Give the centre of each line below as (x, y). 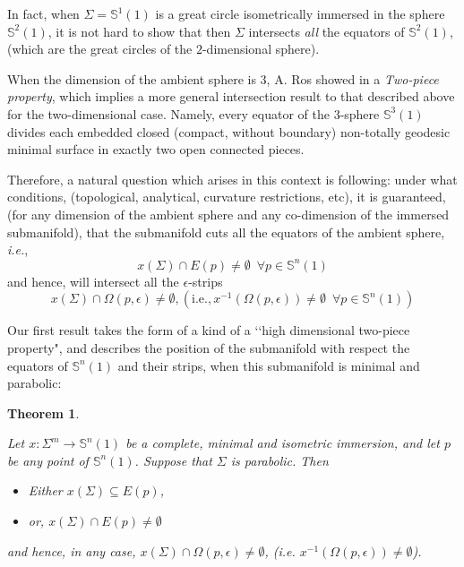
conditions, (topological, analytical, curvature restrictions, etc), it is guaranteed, (227, 197)
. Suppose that (173, 460)
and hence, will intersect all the (93, 281)
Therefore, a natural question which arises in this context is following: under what (232, 179)
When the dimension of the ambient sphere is (132, 78)
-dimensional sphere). (261, 49)
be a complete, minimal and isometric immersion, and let (283, 443)
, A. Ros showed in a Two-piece (352, 78)
